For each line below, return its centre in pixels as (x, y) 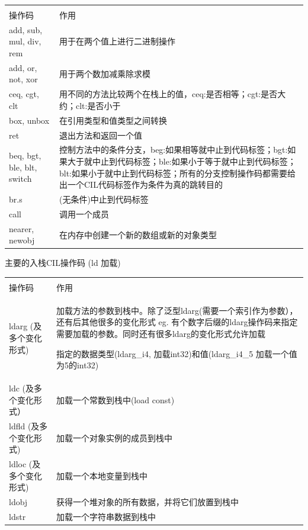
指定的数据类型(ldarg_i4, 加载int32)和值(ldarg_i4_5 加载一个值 (177, 353)
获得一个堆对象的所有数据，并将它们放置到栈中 (147, 502)
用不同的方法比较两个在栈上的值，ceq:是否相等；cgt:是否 (168, 94)
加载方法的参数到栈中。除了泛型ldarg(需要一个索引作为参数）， (177, 310)
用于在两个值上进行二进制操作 (117, 41)
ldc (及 (21, 388)
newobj (22, 240)
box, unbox (29, 120)
